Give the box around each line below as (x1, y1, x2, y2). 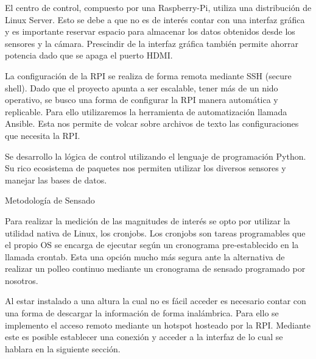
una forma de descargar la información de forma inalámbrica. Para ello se (5, 307, 279, 319)
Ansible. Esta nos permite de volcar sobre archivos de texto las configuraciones (5, 117, 299, 130)
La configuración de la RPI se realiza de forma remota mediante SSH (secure (5, 69, 292, 82)
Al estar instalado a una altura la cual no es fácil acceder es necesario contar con (5, 294, 306, 307)
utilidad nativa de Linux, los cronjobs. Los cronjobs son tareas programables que (5, 226, 306, 239)
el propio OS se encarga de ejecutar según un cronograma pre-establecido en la (5, 238, 299, 251)
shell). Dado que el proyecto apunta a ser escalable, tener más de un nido (5, 81, 278, 94)
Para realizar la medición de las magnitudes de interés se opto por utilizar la (5, 214, 290, 227)
